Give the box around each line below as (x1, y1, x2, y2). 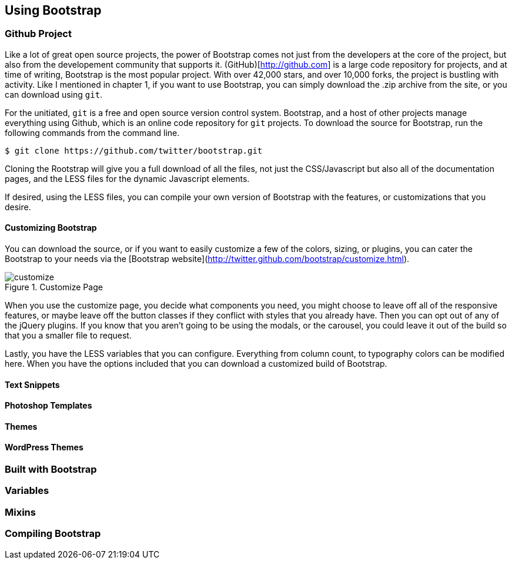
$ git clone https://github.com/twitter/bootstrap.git (5, 145, 263, 155)
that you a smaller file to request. (5, 330, 132, 341)
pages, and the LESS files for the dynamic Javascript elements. (5, 173, 250, 184)
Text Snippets (5, 379, 60, 390)
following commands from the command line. (5, 127, 180, 138)
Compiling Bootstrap (5, 527, 101, 540)
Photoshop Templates (5, 400, 92, 411)
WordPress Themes (5, 442, 83, 453)
